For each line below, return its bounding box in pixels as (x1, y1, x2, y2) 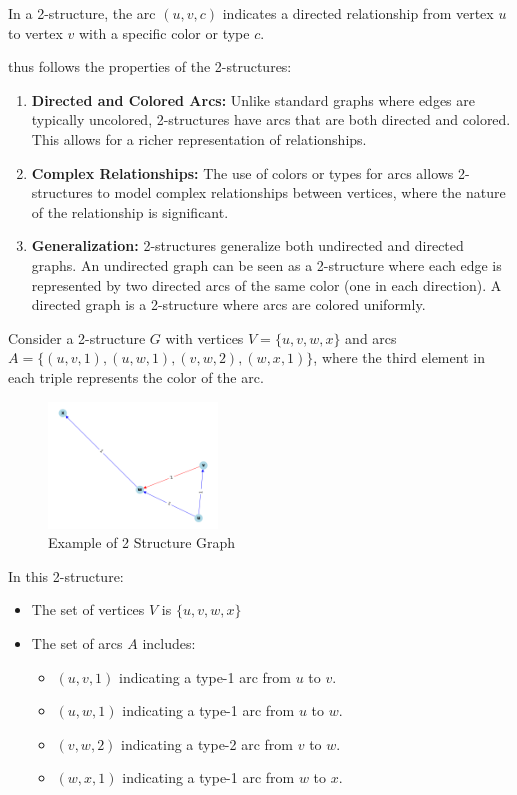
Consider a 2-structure (8, 327, 146, 348)
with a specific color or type (78, 22, 250, 43)
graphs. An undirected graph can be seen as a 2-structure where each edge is (31, 254, 502, 275)
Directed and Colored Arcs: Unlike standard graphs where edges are (31, 89, 475, 110)
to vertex (8, 22, 63, 43)
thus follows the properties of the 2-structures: (8, 56, 292, 77)
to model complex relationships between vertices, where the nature (97, 182, 506, 203)
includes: (142, 633, 196, 654)
